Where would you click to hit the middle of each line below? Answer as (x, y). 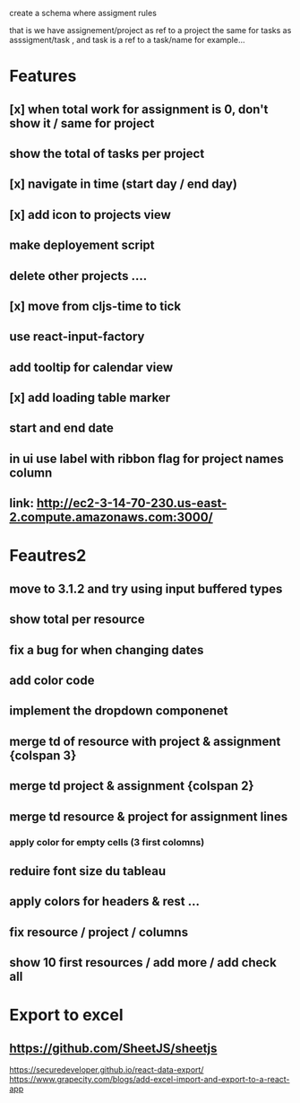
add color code (52, 681)
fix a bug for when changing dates (107, 650)
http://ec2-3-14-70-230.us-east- (132, 503)
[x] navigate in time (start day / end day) (123, 184)
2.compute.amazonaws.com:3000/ (111, 517)
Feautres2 (48, 556)
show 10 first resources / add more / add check (143, 963)
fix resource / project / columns (99, 932)
